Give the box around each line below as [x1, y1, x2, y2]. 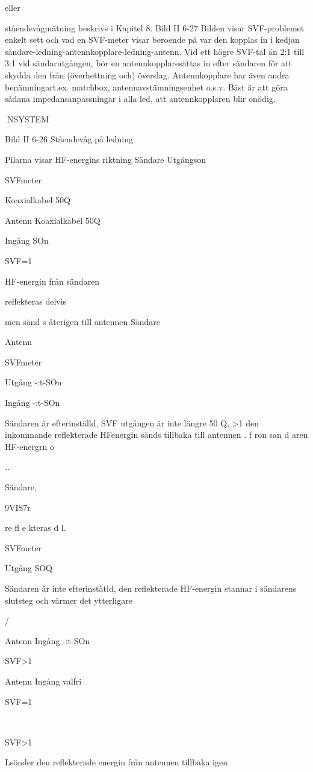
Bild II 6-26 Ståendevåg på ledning [5, 133, 133, 145]
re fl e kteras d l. [5, 521, 66, 534]
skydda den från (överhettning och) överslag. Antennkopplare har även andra [5, 68, 290, 81]
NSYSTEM [7, 112, 49, 125]
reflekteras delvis [5, 295, 67, 308]
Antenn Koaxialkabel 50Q [5, 214, 101, 226]
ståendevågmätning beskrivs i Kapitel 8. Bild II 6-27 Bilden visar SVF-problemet [5, 21, 305, 34]
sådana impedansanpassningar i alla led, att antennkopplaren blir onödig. [5, 92, 276, 105]
